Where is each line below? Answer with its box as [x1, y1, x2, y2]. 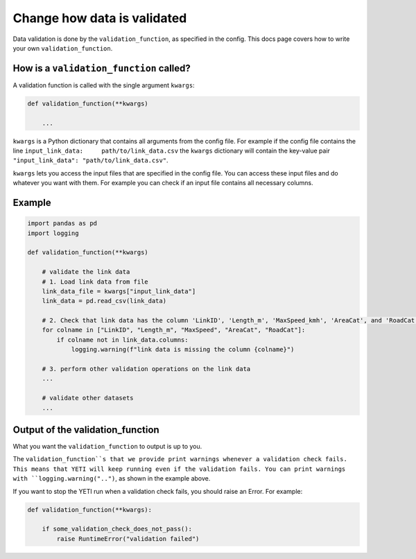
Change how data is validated [12, 10, 187, 26]
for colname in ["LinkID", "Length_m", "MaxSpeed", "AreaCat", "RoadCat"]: [42, 326, 306, 334]
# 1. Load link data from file [42, 277, 148, 286]
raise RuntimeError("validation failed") [56, 535, 200, 542]
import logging [27, 229, 79, 237]
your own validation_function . [12, 44, 113, 52]
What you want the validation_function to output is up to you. [12, 442, 202, 451]
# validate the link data [42, 268, 130, 276]
